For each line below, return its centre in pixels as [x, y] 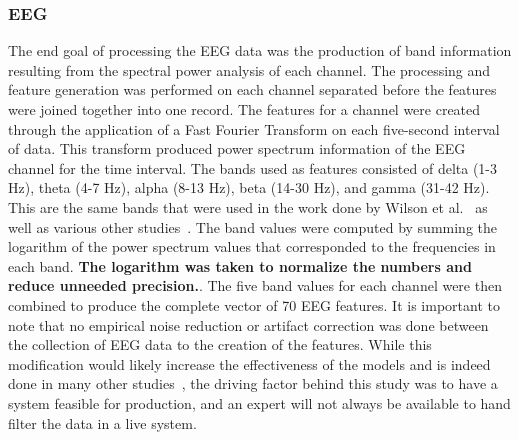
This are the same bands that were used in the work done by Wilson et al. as [248, 206]
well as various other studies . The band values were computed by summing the [252, 226]
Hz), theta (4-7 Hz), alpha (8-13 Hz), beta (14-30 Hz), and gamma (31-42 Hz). [249, 187]
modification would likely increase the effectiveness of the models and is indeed [249, 363]
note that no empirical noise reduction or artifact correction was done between [248, 324]
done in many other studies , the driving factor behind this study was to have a [253, 383]
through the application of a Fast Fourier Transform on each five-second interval [254, 128]
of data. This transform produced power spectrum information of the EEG [237, 148]
